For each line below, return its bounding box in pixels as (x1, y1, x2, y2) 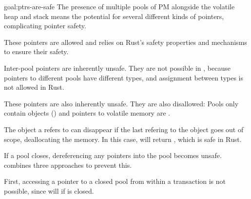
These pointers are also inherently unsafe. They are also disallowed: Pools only (4, 98, 239, 108)
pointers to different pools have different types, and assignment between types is (4, 72, 244, 82)
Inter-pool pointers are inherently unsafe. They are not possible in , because (4, 62, 231, 73)
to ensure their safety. (4, 46, 69, 57)
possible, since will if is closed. (4, 185, 94, 196)
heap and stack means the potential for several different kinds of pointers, (4, 11, 224, 21)
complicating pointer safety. (4, 20, 86, 31)
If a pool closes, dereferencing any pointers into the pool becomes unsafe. (4, 150, 222, 160)
